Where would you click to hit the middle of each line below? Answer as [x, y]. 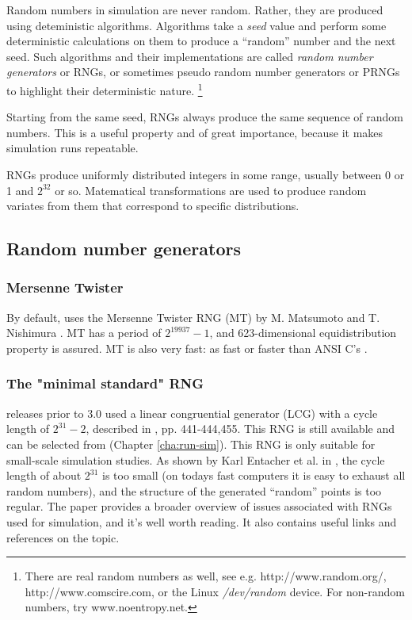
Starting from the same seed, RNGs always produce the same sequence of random [205, 117]
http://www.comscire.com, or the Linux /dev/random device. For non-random [215, 591]
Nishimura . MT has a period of [84, 333]
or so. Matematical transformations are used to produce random [211, 190]
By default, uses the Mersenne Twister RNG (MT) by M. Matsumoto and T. [193, 317]
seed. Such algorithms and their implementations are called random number [190, 56]
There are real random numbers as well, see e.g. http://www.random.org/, [206, 576]
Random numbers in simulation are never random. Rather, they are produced [195, 10]
